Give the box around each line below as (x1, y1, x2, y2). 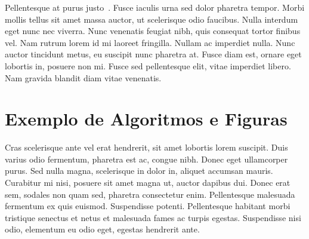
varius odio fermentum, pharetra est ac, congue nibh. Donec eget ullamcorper (5, 152, 288, 165)
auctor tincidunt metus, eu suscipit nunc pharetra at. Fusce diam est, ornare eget (5, 48, 302, 60)
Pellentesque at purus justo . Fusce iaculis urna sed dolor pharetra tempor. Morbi (5, 1, 305, 13)
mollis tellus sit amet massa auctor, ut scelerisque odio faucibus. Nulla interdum (5, 13, 298, 25)
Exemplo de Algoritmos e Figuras (5, 106, 288, 131)
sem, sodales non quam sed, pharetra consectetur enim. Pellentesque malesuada (5, 188, 295, 200)
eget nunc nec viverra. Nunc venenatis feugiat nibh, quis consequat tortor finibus (5, 24, 301, 37)
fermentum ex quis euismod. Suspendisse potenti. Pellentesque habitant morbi (5, 200, 291, 212)
